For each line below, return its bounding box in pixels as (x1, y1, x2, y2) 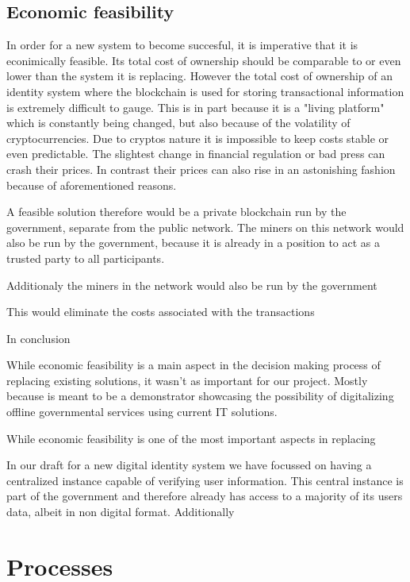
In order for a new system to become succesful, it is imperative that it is (6, 37, 358, 53)
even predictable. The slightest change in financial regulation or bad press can (6, 145, 385, 162)
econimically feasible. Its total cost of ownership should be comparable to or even (6, 52, 401, 68)
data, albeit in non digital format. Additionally (6, 503, 235, 520)
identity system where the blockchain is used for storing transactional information (6, 83, 404, 99)
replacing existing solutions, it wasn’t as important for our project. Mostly (6, 372, 368, 388)
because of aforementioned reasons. (6, 176, 177, 193)
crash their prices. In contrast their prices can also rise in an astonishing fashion (6, 160, 396, 177)
